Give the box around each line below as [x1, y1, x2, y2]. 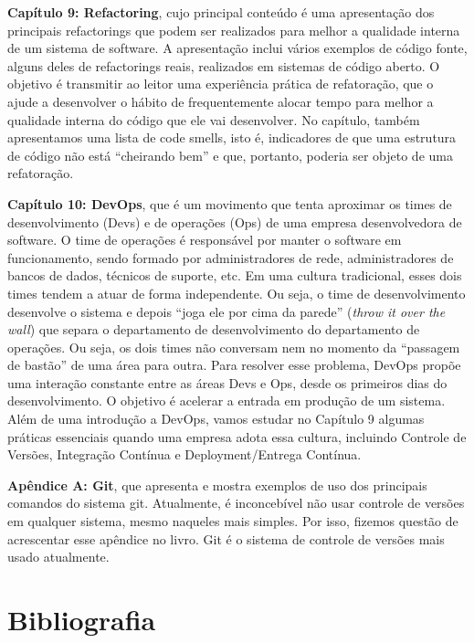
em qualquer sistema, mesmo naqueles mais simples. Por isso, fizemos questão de [7, 511, 458, 531]
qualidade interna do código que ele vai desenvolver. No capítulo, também [7, 110, 420, 129]
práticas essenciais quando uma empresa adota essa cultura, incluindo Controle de [7, 427, 467, 446]
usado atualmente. [7, 547, 110, 566]
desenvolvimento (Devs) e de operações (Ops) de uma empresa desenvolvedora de [7, 212, 462, 231]
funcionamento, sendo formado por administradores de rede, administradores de [7, 248, 454, 267]
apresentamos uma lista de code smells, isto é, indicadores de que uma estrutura [7, 128, 457, 147]
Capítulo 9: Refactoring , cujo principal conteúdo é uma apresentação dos [7, 3, 435, 21]
